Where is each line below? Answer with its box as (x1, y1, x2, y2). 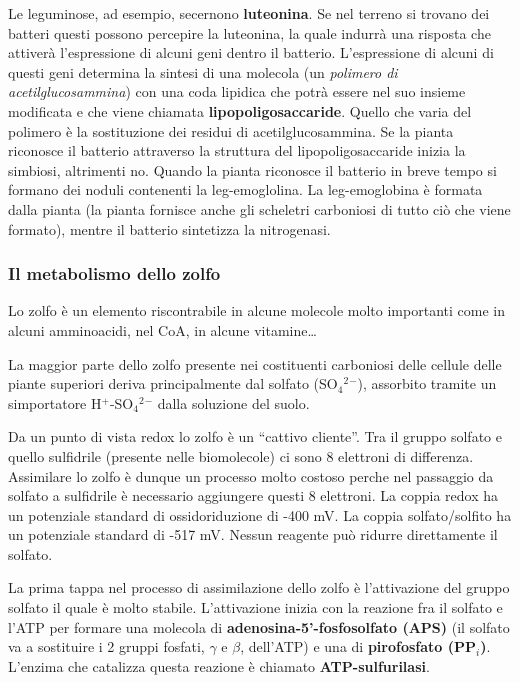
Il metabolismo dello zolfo (8, 261, 221, 286)
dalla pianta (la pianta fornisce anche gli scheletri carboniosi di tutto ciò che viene (8, 198, 511, 219)
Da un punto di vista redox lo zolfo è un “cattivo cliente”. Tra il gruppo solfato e (8, 426, 502, 447)
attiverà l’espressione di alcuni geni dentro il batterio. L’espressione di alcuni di (8, 42, 494, 63)
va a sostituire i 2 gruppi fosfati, (8, 636, 205, 657)
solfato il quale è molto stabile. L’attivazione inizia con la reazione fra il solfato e (8, 597, 503, 618)
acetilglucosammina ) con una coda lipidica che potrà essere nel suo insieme (8, 81, 466, 102)
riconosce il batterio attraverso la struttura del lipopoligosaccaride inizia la (8, 140, 466, 161)
